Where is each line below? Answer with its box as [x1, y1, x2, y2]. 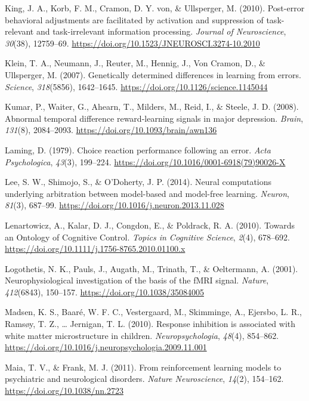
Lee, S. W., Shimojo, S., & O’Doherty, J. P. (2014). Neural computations [5, 175, 272, 188]
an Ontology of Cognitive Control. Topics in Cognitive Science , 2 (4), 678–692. [5, 230, 290, 243]
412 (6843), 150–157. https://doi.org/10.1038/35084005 [5, 285, 204, 298]
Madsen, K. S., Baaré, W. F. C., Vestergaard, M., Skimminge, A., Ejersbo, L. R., [5, 306, 302, 318]
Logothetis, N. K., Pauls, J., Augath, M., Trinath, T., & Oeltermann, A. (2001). [5, 262, 298, 274]
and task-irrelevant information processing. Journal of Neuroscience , [36, 25, 286, 38]
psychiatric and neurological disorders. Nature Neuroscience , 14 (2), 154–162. [5, 372, 284, 385]
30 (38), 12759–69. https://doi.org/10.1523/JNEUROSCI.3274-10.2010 [5, 36, 260, 49]
